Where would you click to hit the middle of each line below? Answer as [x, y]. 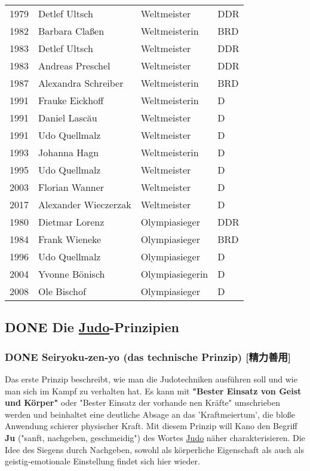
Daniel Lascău [68, 118]
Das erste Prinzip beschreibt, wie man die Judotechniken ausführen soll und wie [151, 379]
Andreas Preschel [74, 66]
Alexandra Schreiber [81, 83]
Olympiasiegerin [174, 274]
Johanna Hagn [69, 152]
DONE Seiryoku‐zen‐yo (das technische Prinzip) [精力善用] [148, 356]
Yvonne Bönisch [72, 274]
